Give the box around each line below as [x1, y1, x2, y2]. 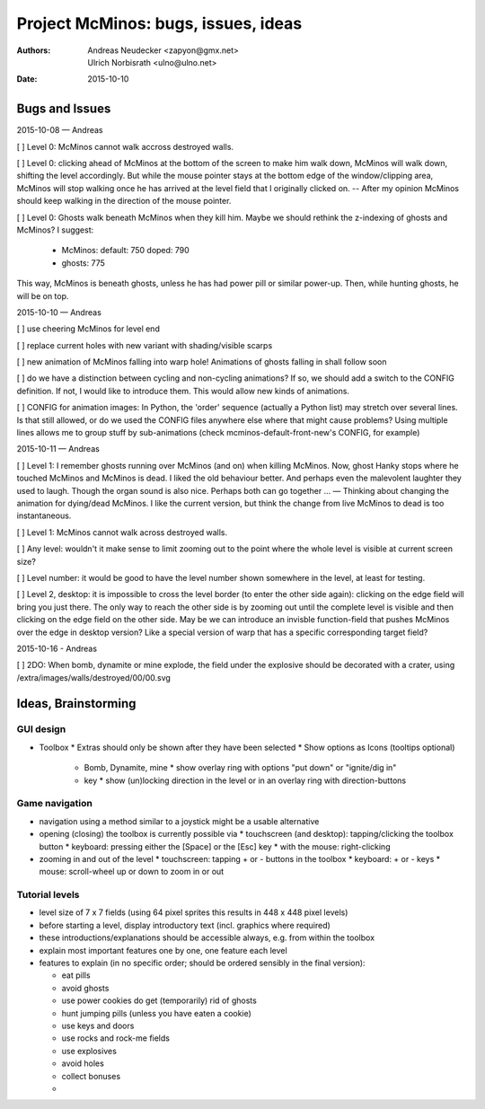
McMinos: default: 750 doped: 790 [61, 245, 190, 256]
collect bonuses [61, 1070, 121, 1081]
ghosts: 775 [61, 257, 105, 268]
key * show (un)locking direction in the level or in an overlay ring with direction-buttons [84, 775, 407, 786]
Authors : [16, 45, 51, 56]
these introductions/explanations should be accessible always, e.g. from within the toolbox [39, 932, 375, 943]
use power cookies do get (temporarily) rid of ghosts [61, 995, 258, 1006]
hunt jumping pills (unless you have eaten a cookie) [61, 1008, 251, 1018]
